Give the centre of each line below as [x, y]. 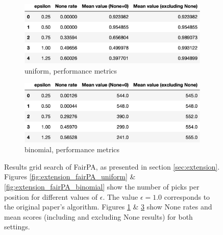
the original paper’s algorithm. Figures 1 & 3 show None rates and [108, 207]
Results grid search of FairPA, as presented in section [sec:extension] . [112, 166]
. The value [120, 196]
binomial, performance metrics [72, 149]
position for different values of [51, 196]
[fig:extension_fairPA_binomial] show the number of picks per [102, 187]
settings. [17, 227]
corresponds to [187, 196]
